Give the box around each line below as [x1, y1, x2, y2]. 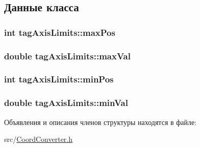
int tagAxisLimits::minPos [4, 73, 114, 86]
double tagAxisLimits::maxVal [4, 49, 131, 62]
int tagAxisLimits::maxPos [4, 26, 115, 38]
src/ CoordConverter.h [4, 134, 73, 144]
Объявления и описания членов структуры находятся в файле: [4, 116, 197, 127]
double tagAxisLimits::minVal [4, 96, 128, 109]
